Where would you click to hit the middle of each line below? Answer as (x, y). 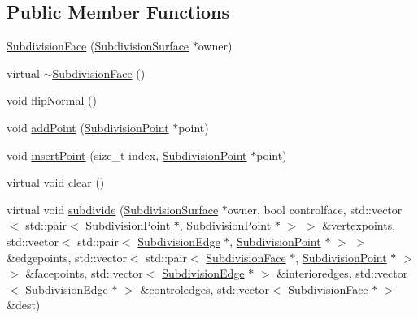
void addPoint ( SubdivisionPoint (88, 127)
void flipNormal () (52, 100)
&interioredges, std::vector (342, 273)
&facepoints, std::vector (84, 273)
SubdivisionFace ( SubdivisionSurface (98, 46)
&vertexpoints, (359, 225)
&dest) (24, 305)
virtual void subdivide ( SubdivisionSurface (113, 209)
